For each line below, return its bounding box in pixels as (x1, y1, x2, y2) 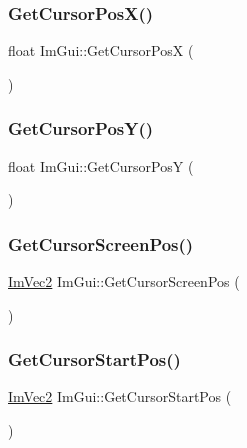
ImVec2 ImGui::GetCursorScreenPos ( (8, 271, 240, 292)
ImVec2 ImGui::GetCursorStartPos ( (8, 386, 232, 407)
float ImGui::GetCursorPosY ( (8, 155, 194, 176)
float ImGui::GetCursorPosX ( (8, 40, 194, 61)
